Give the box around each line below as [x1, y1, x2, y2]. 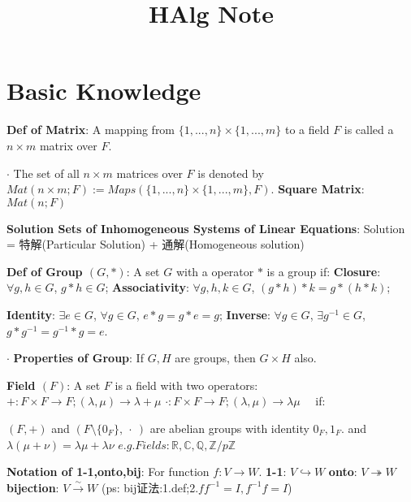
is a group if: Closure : [266, 262, 381, 279]
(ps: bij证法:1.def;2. [101, 478, 199, 496]
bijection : [6, 478, 59, 496]
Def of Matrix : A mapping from [6, 121, 175, 138]
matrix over [39, 136, 97, 154]
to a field [285, 121, 330, 138]
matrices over [116, 164, 183, 181]
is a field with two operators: [115, 376, 258, 393]
